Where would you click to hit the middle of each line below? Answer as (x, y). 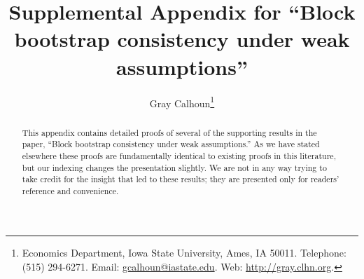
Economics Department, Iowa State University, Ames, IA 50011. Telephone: (184, 253)
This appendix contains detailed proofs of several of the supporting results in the (169, 132)
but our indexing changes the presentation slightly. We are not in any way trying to (174, 167)
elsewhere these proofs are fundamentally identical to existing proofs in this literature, (179, 155)
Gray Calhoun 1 (182, 102)
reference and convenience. (70, 190)
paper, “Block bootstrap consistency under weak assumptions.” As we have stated (171, 144)
